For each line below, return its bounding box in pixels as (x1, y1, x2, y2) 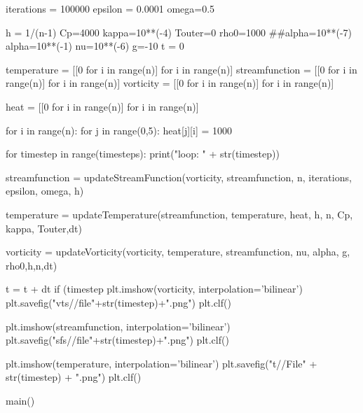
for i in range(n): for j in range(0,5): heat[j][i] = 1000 (6, 122, 232, 137)
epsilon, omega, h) (6, 183, 84, 198)
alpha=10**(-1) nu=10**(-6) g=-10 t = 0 (6, 38, 184, 53)
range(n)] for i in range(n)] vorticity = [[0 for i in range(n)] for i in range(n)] (6, 76, 334, 90)
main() (6, 393, 35, 407)
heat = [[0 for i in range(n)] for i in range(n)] (6, 99, 199, 113)
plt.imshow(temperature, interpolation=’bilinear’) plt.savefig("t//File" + (6, 356, 317, 370)
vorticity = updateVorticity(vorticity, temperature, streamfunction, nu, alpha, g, (6, 244, 350, 259)
